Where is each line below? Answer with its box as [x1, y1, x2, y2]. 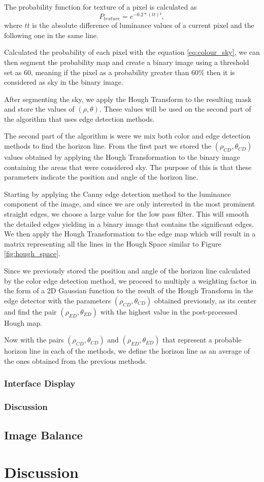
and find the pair [4, 306, 57, 317]
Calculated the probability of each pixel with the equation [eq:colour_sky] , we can [4, 47, 260, 57]
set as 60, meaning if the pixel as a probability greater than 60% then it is [4, 66, 235, 77]
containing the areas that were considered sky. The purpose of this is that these [4, 161, 252, 172]
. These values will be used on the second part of [99, 104, 251, 114]
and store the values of [4, 104, 75, 114]
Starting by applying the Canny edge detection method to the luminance [4, 188, 231, 199]
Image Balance [4, 427, 83, 442]
